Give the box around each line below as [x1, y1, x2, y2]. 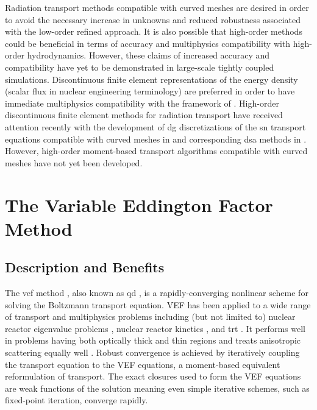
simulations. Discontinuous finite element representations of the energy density [5, 72, 298, 85]
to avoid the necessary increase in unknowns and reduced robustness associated [5, 13, 301, 26]
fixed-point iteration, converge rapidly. [5, 394, 148, 406]
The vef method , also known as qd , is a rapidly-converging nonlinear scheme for [5, 286, 308, 299]
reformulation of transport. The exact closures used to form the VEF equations [5, 370, 301, 383]
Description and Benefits [5, 258, 165, 277]
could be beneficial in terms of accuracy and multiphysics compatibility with [5, 37, 291, 49]
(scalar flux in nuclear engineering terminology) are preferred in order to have [5, 85, 295, 97]
